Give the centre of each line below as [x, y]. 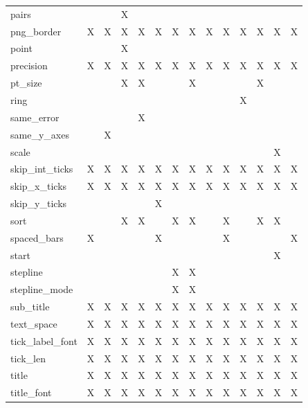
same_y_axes [40, 134]
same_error [35, 117]
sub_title [30, 307]
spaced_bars [37, 237]
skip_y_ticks [39, 203]
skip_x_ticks [39, 186]
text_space [34, 323]
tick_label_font [44, 340]
